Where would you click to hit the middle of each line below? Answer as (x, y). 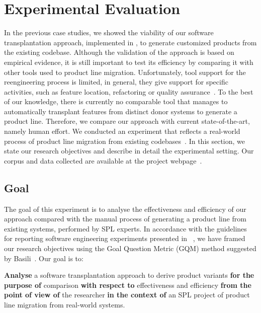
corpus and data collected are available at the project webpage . (103, 160)
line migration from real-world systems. (65, 304)
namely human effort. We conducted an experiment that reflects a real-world (122, 131)
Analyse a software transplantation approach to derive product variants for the (129, 275)
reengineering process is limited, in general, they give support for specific (116, 82)
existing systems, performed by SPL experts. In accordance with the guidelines (125, 228)
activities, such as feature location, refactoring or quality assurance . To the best (129, 91)
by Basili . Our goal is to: (44, 258)
